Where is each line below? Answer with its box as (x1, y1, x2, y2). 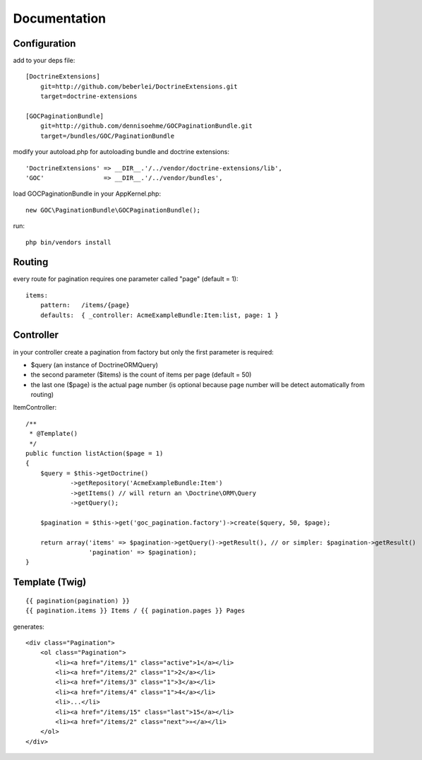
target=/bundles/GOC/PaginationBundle (40, 131, 175, 140)
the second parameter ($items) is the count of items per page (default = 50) (30, 371, 252, 379)
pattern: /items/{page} (40, 301, 131, 309)
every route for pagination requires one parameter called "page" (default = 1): (13, 275, 239, 283)
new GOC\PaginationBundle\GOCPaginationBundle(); (25, 206, 201, 214)
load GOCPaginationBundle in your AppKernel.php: (13, 189, 162, 198)
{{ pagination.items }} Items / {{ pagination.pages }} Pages (25, 607, 246, 614)
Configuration (13, 37, 76, 49)
